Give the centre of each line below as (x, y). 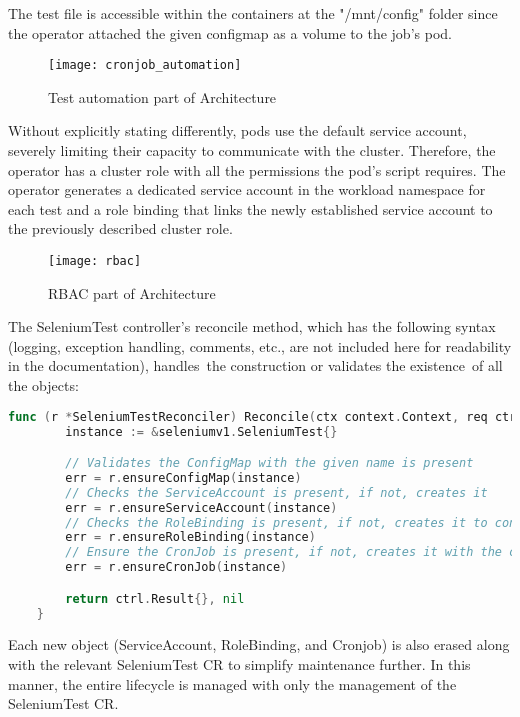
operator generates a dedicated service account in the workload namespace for (247, 189)
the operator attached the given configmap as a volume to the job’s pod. (230, 32)
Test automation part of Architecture (162, 96)
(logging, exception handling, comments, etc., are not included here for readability (260, 345)
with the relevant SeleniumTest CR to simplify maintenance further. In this (239, 664)
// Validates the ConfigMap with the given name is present (269, 463)
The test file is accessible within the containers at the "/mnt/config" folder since (253, 13)
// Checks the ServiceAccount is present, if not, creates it (276, 492)
